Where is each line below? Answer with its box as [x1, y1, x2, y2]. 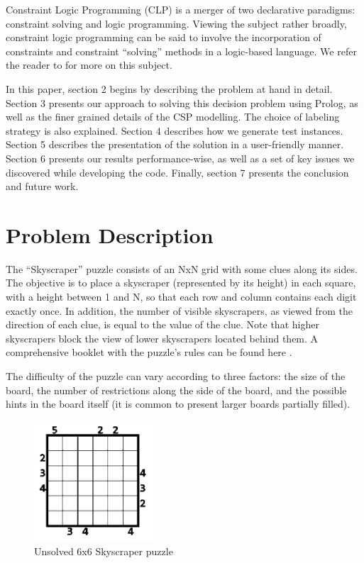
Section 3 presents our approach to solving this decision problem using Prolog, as [6, 95, 358, 110]
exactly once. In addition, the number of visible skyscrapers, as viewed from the [6, 303, 353, 318]
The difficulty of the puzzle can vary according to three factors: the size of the [6, 369, 346, 383]
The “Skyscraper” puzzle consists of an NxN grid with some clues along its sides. [6, 261, 358, 276]
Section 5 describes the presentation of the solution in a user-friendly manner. [6, 137, 344, 152]
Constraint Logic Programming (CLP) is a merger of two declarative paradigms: [6, 2, 355, 16]
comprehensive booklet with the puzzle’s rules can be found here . [6, 345, 292, 359]
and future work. [6, 179, 79, 194]
